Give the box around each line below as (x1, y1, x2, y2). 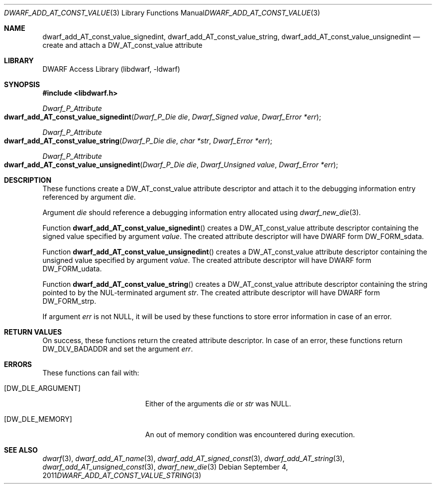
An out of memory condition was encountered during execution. (145, 430, 355, 439)
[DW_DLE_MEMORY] (4, 415, 72, 423)
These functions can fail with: (42, 368, 139, 377)
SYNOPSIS (4, 80, 40, 89)
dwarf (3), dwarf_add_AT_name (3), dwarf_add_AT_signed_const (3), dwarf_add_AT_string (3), (42, 454, 345, 463)
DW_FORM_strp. (42, 297, 97, 305)
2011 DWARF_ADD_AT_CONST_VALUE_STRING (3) (42, 471, 202, 480)
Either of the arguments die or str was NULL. (145, 399, 291, 408)
